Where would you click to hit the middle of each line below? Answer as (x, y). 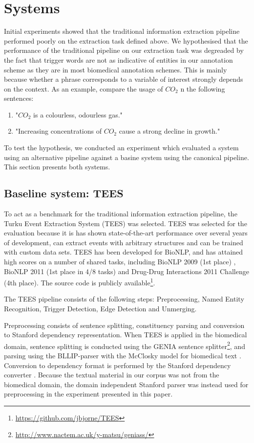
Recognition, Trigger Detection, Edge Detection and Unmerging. (100, 309)
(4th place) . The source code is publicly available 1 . (80, 282)
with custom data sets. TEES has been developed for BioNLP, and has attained (124, 252)
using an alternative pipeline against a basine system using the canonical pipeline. (127, 157)
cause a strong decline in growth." (169, 131)
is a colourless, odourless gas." (78, 114)
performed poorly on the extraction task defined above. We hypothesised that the (126, 40)
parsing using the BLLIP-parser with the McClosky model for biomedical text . (123, 356)
